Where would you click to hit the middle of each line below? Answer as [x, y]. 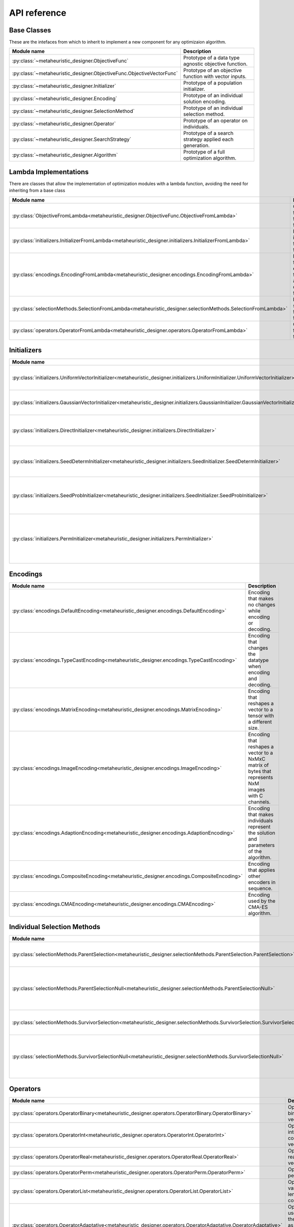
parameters [261, 845]
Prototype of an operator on [215, 121]
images [257, 789]
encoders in [262, 882]
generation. [196, 146]
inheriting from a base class [37, 190]
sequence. [260, 888]
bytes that [260, 771]
